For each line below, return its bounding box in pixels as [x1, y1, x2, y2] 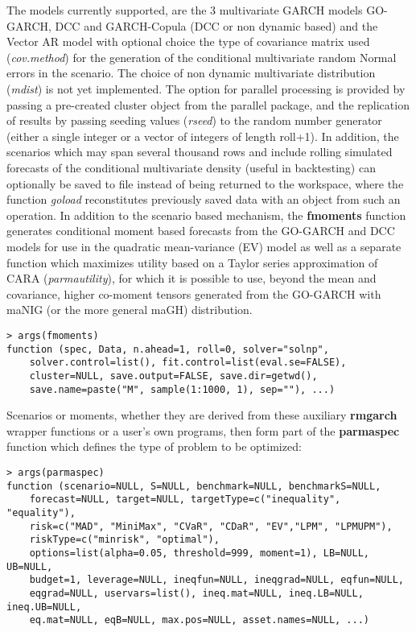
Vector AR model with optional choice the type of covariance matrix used [6, 33, 370, 50]
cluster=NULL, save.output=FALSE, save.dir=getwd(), [29, 370, 318, 382]
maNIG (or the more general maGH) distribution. [6, 301, 253, 318]
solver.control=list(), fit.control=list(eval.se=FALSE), [29, 357, 347, 369]
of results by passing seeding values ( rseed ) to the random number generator [6, 112, 382, 129]
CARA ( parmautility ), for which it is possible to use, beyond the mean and [6, 270, 377, 287]
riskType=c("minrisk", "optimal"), [29, 534, 220, 546]
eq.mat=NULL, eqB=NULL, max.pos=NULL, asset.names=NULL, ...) [29, 614, 370, 626]
